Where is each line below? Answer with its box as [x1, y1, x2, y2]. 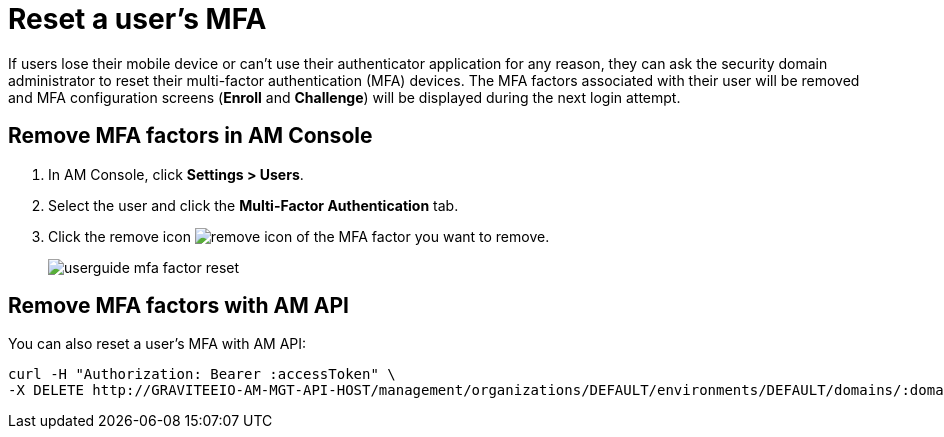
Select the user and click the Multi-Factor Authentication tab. [48, 196, 459, 214]
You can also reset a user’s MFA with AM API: [8, 335, 307, 353]
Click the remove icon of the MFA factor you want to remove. [48, 227, 550, 245]
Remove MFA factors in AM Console [8, 123, 373, 149]
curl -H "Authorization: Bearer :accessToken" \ [8, 366, 396, 383]
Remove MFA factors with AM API [8, 293, 349, 319]
